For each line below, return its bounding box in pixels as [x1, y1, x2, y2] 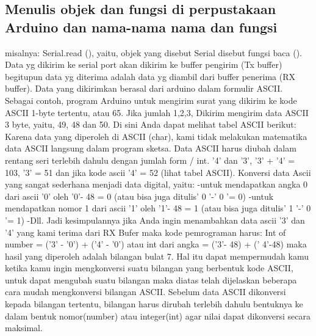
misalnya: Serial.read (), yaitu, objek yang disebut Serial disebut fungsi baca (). [5, 46, 302, 59]
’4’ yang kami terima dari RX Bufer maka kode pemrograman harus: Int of [5, 225, 286, 238]
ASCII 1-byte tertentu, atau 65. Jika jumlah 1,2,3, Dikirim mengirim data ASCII [5, 106, 309, 119]
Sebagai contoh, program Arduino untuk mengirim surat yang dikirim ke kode [5, 93, 297, 106]
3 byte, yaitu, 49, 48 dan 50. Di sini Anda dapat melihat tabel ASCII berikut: [5, 118, 296, 131]
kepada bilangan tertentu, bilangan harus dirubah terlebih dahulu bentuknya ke [5, 298, 303, 310]
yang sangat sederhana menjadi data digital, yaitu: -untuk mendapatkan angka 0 [5, 178, 308, 191]
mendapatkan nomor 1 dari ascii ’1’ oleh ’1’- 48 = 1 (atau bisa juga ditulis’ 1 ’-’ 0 [5, 202, 311, 214]
